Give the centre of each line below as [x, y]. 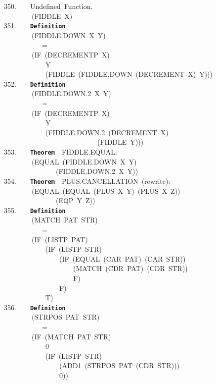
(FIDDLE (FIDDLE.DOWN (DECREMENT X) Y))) [129, 74]
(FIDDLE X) [52, 16]
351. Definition [35, 26]
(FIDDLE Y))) [120, 142]
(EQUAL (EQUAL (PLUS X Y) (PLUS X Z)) [106, 191]
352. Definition [35, 83]
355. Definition [35, 210]
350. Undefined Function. [48, 6]
